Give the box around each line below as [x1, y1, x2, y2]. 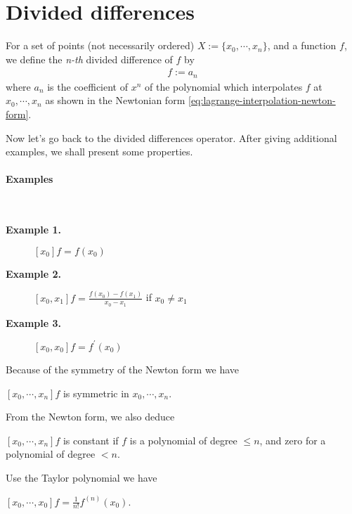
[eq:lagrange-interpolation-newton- [188, 93, 336, 108]
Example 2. [6, 266, 61, 281]
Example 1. [6, 222, 61, 237]
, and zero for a [259, 432, 326, 447]
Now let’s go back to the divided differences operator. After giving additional [6, 130, 337, 145]
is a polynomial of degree [129, 432, 237, 447]
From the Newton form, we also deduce [6, 409, 175, 424]
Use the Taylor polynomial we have [6, 470, 157, 484]
